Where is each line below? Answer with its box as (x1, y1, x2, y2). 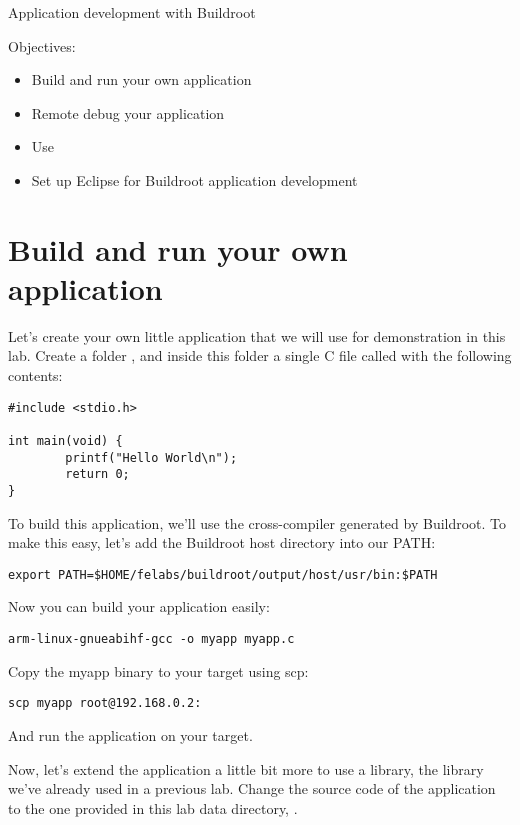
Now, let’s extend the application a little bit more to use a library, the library (8, 758, 484, 779)
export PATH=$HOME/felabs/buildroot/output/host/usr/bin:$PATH (8, 567, 438, 582)
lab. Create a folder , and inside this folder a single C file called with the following (8, 345, 512, 366)
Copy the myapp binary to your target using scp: (8, 660, 309, 681)
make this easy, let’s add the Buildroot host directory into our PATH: (8, 532, 436, 553)
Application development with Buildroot (8, 2, 256, 22)
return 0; (65, 467, 130, 482)
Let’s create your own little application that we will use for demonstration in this (8, 325, 506, 346)
